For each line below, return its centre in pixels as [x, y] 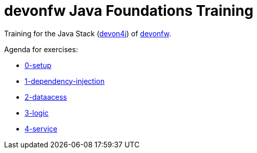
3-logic [37, 113]
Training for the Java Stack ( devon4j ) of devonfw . [88, 33]
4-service [41, 128]
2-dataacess [46, 97]
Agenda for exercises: [41, 49]
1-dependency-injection [65, 81]
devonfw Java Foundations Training [129, 11]
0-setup [38, 65]
